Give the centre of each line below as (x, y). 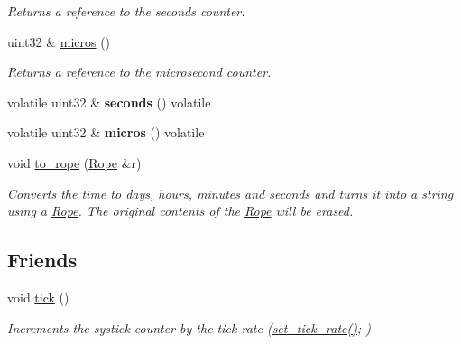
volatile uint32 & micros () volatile (106, 132)
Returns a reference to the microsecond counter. (139, 72)
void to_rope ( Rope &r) (74, 162)
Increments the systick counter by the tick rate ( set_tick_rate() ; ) (189, 327)
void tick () (38, 297)
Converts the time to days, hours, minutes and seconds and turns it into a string (230, 193)
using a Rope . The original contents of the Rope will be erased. (180, 211)
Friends (42, 260)
